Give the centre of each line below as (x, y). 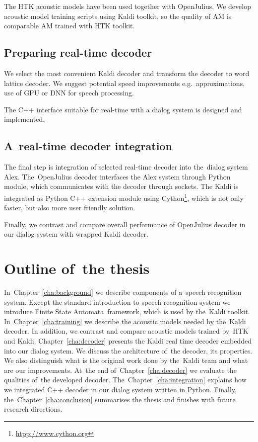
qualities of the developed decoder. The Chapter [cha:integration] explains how (125, 380)
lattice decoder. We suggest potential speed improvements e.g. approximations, (125, 83)
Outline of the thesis (77, 268)
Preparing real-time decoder (78, 52)
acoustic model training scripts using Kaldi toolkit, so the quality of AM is (118, 16)
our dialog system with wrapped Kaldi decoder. (76, 234)
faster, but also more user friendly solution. (70, 208)
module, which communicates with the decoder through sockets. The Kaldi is (121, 186)
